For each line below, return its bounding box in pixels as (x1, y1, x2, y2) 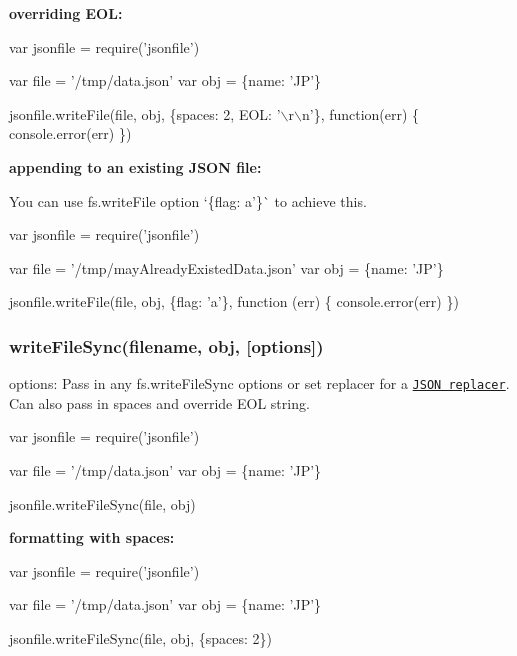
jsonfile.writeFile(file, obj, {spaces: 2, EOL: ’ (9, 103, 281, 124)
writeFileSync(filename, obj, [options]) (9, 333, 324, 358)
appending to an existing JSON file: (9, 156, 262, 177)
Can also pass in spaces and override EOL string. (9, 392, 310, 413)
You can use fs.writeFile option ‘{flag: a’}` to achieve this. (9, 190, 367, 211)
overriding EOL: (9, 3, 123, 23)
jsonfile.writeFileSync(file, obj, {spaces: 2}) (9, 627, 272, 648)
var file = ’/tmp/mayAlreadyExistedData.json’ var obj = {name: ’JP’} (9, 257, 444, 278)
